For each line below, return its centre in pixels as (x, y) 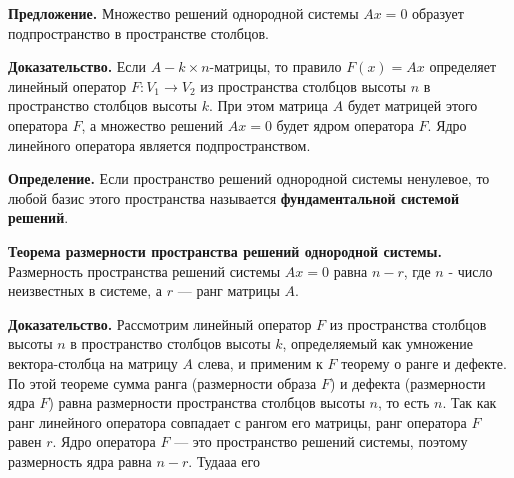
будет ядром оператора (345, 124)
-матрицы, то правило (275, 66)
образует (438, 13)
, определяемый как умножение (377, 343)
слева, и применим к (260, 362)
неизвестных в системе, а (85, 290)
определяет (463, 66)
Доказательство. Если (77, 66)
